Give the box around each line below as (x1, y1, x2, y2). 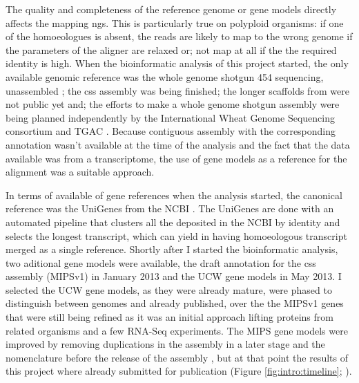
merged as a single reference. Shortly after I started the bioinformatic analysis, (6, 242, 338, 256)
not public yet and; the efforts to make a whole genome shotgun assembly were (6, 97, 340, 111)
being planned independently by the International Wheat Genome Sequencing (6, 110, 335, 124)
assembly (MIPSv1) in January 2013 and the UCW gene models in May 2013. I (6, 269, 342, 283)
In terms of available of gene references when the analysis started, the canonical (6, 187, 342, 202)
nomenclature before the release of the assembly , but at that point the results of (6, 350, 348, 364)
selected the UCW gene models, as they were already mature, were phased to (6, 282, 332, 297)
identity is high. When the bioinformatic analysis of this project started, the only (6, 56, 349, 71)
